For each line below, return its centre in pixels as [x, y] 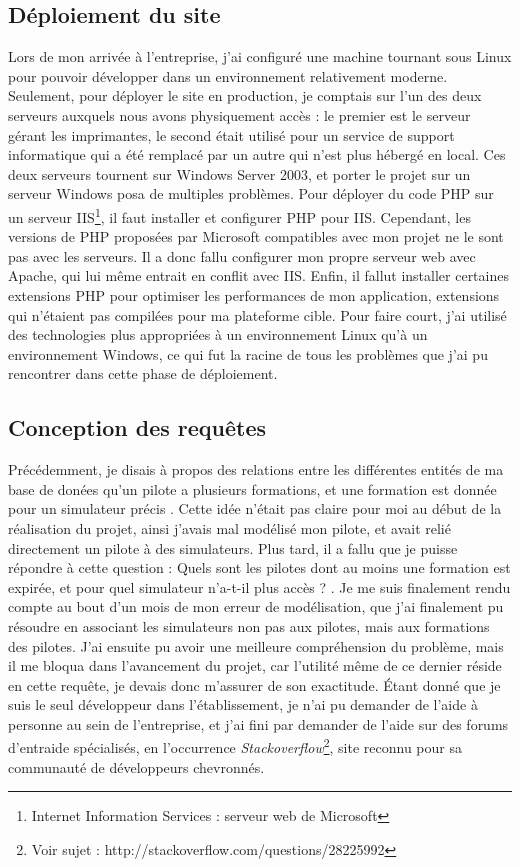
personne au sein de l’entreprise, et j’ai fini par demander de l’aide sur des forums [258, 723]
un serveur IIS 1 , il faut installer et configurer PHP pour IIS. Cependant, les [239, 215]
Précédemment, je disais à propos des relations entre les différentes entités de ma [256, 469]
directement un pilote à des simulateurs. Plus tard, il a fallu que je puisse [233, 547]
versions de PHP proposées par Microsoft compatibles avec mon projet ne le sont [256, 236]
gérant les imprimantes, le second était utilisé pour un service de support [231, 134]
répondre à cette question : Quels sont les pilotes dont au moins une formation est [259, 567]
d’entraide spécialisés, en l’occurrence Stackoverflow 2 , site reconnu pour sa [235, 746]
